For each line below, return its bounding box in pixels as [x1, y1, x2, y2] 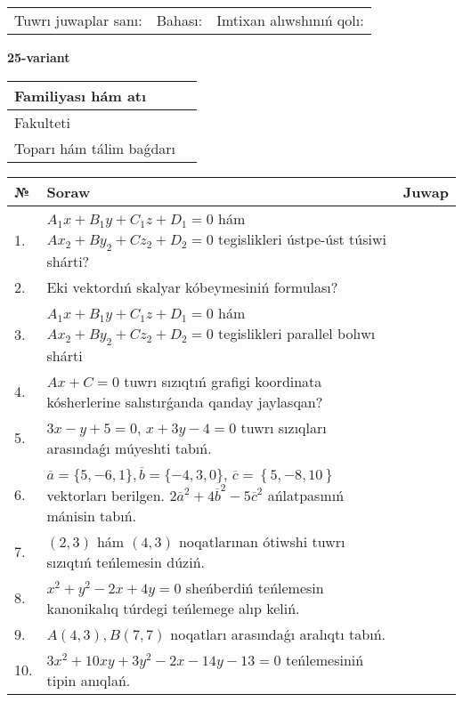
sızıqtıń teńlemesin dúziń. [46, 551, 205, 572]
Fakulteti [14, 111, 70, 133]
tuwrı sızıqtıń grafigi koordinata [124, 370, 322, 391]
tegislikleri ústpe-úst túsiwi [218, 228, 386, 249]
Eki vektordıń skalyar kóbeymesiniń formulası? [46, 276, 338, 297]
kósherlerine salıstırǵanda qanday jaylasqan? [46, 391, 323, 412]
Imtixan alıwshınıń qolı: [216, 10, 364, 30]
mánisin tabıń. [46, 504, 137, 526]
